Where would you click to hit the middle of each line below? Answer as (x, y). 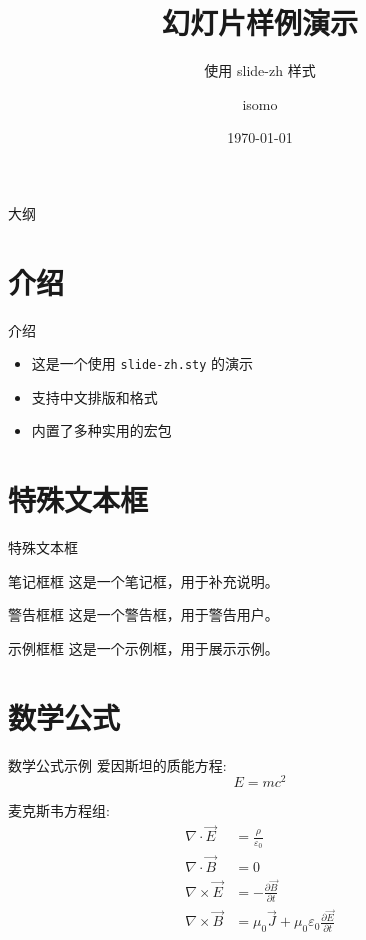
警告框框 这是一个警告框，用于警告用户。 (143, 614)
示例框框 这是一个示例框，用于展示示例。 (143, 647)
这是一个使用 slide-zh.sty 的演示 (142, 363)
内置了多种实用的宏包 (101, 430)
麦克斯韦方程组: (59, 810)
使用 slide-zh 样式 (260, 70)
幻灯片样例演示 (259, 22)
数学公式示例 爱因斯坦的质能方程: (117, 764)
